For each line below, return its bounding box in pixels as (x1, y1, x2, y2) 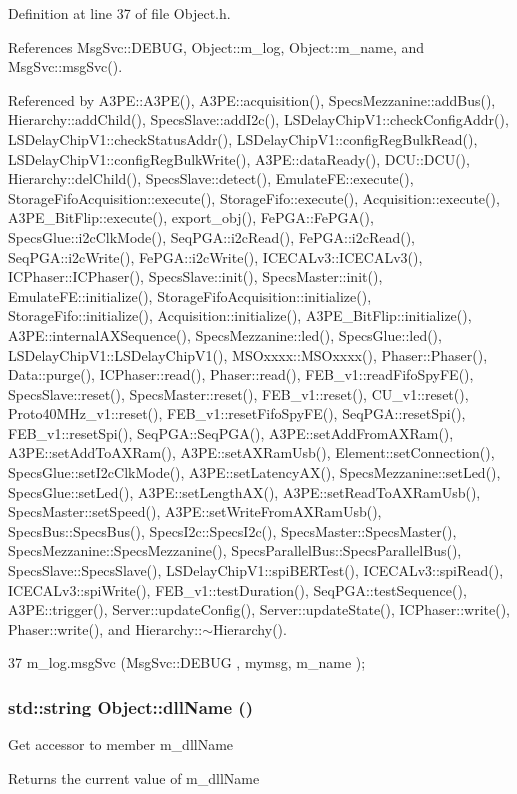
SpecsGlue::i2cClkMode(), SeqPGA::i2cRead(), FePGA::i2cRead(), (8, 226, 416, 247)
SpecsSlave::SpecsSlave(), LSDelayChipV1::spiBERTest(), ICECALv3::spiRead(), (8, 560, 504, 581)
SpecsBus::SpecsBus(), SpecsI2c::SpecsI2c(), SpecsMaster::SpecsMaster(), (8, 520, 457, 541)
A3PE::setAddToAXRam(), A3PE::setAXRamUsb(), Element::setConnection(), (8, 442, 495, 463)
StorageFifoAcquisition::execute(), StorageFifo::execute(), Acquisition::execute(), (8, 187, 500, 208)
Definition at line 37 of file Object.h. (8, 3, 231, 23)
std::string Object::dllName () (8, 694, 253, 719)
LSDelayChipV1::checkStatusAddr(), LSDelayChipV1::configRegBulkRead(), (8, 128, 478, 149)
